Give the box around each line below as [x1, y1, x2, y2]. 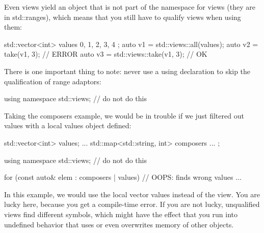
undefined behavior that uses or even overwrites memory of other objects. [4, 219, 234, 229]
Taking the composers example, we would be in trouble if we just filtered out [4, 110, 244, 121]
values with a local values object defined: [4, 120, 131, 131]
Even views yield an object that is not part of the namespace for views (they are [4, 2, 255, 12]
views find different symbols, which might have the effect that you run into [4, 208, 238, 219]
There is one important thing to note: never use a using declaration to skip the [4, 65, 251, 76]
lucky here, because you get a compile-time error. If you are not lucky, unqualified [4, 199, 260, 209]
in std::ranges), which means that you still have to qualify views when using [4, 11, 241, 22]
